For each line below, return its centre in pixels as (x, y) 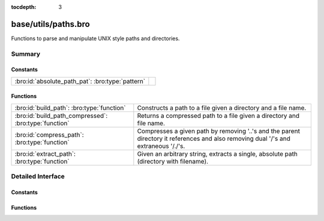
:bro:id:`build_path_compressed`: (61, 116)
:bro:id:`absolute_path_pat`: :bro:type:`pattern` (80, 81)
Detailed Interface (38, 177)
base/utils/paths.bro (50, 24)
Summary (26, 54)
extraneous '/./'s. (161, 146)
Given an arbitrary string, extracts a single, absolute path (217, 154)
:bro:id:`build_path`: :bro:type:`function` (70, 108)
